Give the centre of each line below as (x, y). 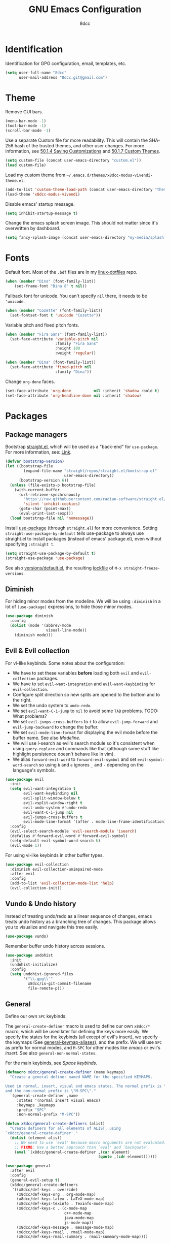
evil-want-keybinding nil (51, 793)
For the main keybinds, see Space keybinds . (51, 1063)
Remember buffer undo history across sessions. (55, 946)
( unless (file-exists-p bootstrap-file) (53, 485)
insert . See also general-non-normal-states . (51, 1053)
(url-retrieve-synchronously (49, 495)
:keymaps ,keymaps (36, 1105)
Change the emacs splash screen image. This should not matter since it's (82, 223)
